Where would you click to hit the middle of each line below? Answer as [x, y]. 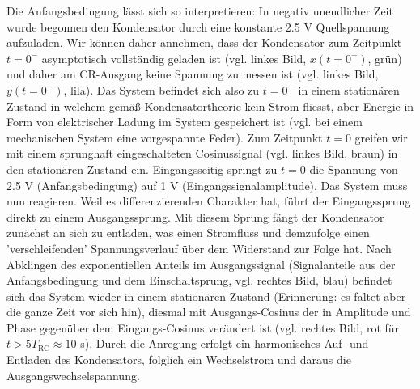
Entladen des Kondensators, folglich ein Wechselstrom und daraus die [179, 359]
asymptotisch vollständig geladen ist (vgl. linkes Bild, [174, 58]
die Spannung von [354, 169]
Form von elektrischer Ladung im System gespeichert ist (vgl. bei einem [185, 122]
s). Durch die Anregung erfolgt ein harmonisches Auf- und [225, 343]
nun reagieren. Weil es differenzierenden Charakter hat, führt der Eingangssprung [209, 201]
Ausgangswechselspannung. [73, 375]
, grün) [385, 58]
